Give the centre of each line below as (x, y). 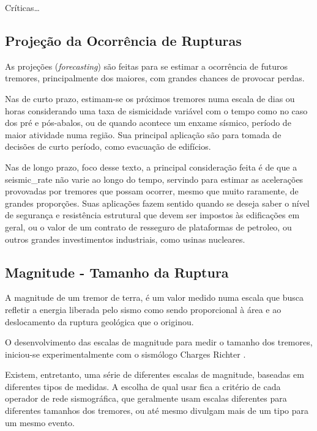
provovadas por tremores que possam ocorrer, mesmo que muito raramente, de (152, 191)
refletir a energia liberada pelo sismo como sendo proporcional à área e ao (143, 309)
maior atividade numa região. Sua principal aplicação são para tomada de (143, 134)
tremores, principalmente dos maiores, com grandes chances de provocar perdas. (155, 78)
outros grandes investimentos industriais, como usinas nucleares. (125, 239)
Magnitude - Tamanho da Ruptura (117, 272)
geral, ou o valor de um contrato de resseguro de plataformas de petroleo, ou (148, 227)
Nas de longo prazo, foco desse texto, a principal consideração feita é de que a (151, 167)
